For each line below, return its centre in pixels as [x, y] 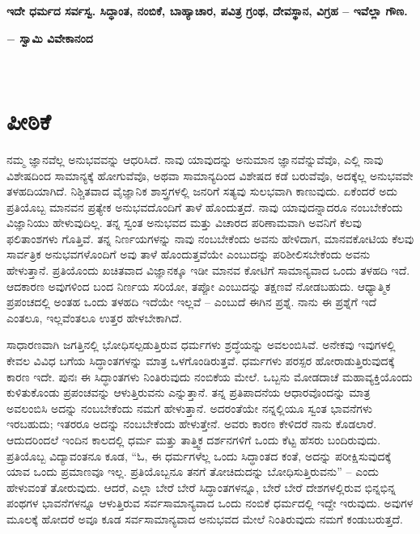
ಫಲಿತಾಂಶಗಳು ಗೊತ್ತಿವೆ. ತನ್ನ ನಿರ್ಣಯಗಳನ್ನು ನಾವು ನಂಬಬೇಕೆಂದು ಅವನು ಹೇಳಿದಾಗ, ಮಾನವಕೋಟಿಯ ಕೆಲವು [210, 238]
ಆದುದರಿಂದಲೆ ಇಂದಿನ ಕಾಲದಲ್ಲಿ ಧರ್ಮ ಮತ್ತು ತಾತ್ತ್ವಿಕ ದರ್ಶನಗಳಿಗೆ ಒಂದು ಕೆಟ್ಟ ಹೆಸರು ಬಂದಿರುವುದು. [194, 439]
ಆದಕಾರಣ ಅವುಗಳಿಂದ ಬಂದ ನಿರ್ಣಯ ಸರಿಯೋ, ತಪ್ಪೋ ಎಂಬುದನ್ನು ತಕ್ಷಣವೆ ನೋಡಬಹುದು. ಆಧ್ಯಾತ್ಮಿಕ [199, 286]
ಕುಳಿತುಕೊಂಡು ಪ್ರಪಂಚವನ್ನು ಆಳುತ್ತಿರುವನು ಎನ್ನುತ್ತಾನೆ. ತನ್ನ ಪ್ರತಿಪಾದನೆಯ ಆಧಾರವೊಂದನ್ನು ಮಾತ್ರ [189, 392]
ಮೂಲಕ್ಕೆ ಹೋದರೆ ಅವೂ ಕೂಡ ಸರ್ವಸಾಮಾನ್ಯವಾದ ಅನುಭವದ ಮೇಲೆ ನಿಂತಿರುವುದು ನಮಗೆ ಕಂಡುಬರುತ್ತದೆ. [205, 518]
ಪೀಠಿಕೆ [29, 120]
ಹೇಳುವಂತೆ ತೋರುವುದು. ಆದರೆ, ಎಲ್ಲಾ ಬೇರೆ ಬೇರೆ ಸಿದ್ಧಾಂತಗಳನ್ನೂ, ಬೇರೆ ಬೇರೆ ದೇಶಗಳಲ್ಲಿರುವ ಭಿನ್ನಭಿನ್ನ [201, 487]
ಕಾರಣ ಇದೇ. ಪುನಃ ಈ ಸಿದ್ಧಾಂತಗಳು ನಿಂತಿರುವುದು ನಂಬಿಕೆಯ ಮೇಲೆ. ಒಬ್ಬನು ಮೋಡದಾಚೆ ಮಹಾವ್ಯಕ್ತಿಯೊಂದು [210, 376]
